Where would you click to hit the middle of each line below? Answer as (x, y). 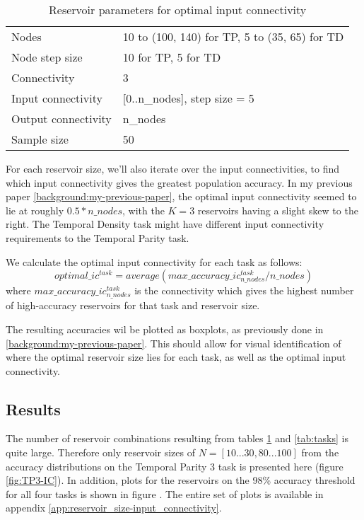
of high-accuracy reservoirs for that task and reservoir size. (133, 305)
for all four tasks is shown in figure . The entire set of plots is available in (165, 493)
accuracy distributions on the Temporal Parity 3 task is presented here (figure (175, 466)
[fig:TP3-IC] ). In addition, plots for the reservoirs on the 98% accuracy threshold (181, 480)
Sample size (40, 139)
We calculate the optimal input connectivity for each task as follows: (154, 261)
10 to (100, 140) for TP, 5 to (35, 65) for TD (233, 36)
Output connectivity (61, 119)
